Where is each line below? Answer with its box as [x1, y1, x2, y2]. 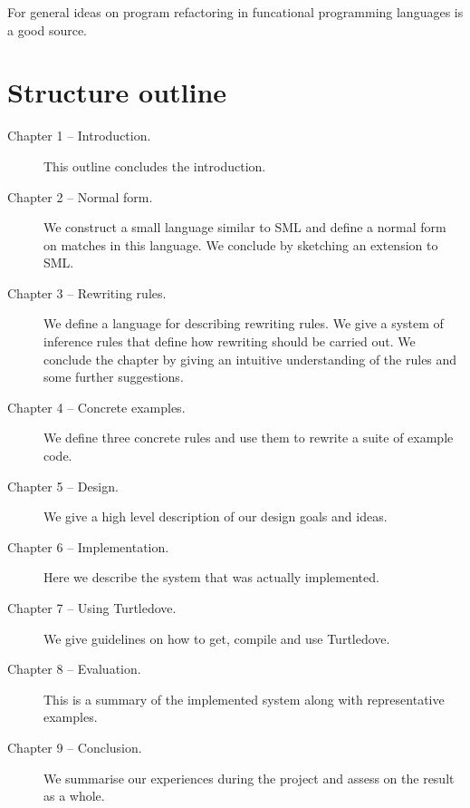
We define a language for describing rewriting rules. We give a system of [43, 314, 444, 333]
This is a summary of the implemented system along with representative [43, 689, 445, 708]
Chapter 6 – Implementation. [7, 537, 169, 556]
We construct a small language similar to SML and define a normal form [43, 218, 446, 237]
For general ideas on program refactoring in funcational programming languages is [7, 3, 464, 21]
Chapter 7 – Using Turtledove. [7, 599, 177, 617]
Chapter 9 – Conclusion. [7, 737, 142, 756]
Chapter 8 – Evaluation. [7, 659, 141, 678]
